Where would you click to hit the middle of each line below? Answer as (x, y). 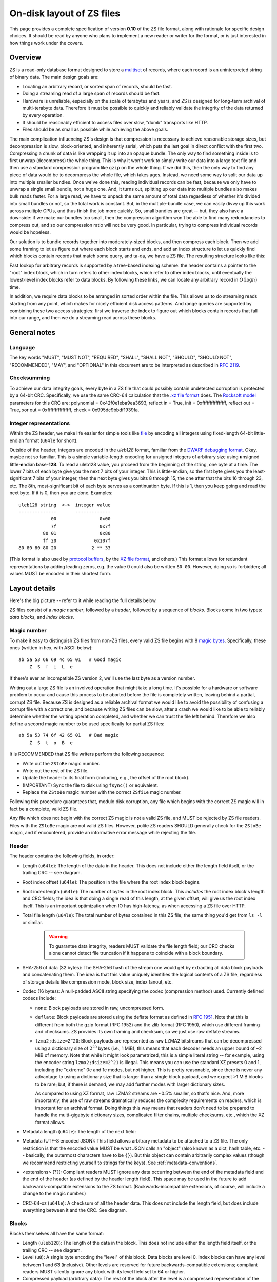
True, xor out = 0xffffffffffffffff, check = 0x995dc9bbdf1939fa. (74, 410)
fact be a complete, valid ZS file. (44, 809)
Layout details (33, 588)
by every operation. (43, 115)
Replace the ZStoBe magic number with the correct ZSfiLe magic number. (102, 792)
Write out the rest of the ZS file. (56, 770)
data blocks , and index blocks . (42, 617)
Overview (25, 58)
